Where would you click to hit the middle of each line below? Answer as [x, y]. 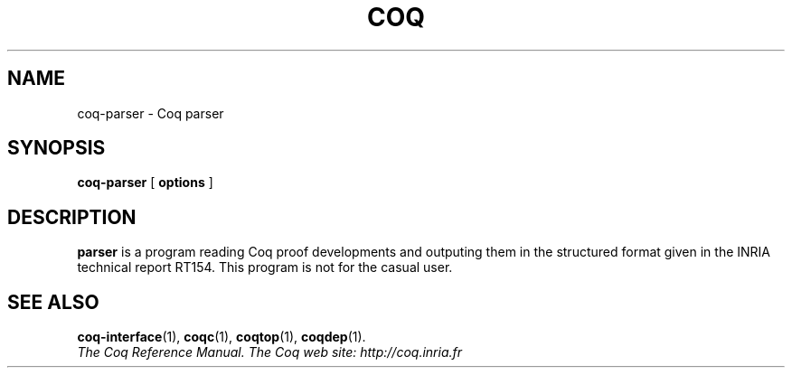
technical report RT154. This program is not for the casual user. [265, 267]
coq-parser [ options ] [145, 183]
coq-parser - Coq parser [151, 113]
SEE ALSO [53, 302]
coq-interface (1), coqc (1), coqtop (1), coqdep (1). [222, 337]
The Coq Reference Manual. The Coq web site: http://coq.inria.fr [270, 352]
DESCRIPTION [72, 217]
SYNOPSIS [57, 148]
